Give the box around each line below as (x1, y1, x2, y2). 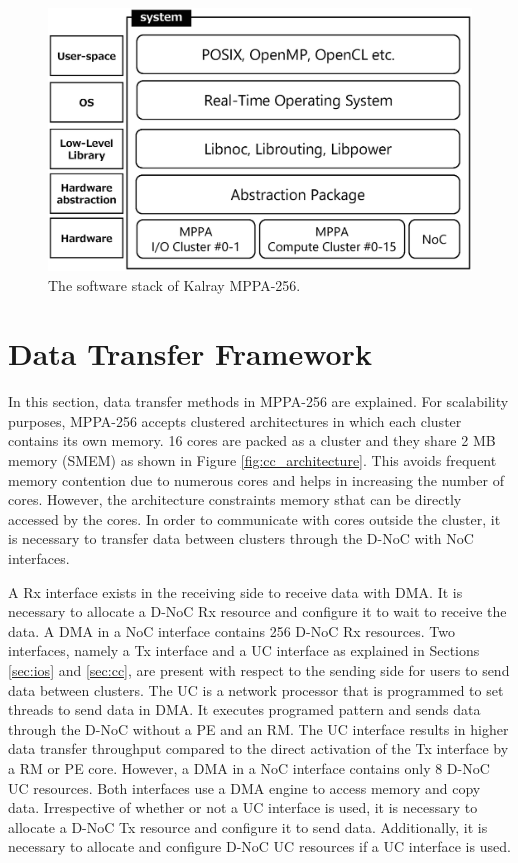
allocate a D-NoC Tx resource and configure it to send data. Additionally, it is (8, 816, 488, 837)
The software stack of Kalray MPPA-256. (48, 274, 301, 295)
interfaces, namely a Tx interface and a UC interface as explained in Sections (8, 640, 480, 661)
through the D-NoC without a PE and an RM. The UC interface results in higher (8, 718, 509, 739)
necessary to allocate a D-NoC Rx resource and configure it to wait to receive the (8, 601, 507, 622)
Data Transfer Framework (8, 333, 372, 374)
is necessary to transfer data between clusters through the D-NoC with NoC (8, 528, 474, 549)
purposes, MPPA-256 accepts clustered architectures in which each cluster (8, 410, 462, 431)
